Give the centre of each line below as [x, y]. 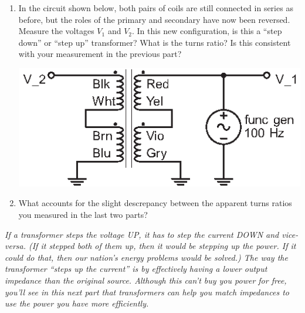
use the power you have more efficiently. [77, 303]
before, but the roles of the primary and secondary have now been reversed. [154, 19]
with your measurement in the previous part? [100, 54]
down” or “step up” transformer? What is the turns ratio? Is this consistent [155, 42]
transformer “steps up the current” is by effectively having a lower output [136, 269]
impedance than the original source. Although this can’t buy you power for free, [146, 280]
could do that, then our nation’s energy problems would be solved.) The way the [146, 257]
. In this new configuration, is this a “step [207, 31]
